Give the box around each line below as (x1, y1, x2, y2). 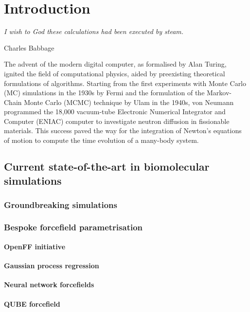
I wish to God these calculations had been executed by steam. (4, 26, 184, 36)
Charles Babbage (4, 42, 54, 52)
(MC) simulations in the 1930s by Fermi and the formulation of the (4, 87, 205, 98)
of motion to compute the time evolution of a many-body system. (4, 135, 199, 145)
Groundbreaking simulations (4, 198, 117, 210)
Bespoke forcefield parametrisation (4, 221, 143, 233)
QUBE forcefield (4, 298, 60, 309)
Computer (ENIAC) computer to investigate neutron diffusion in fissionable (4, 116, 230, 126)
